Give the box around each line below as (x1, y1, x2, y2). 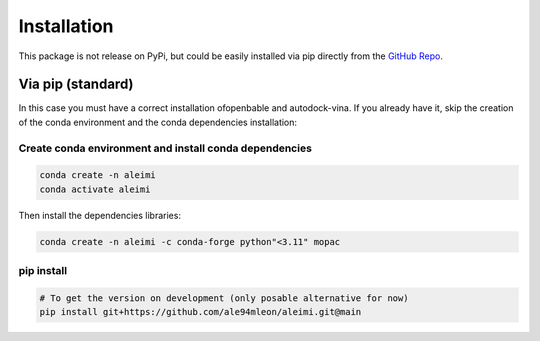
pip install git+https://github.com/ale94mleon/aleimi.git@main (39, 306, 362, 318)
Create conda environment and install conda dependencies (18, 141, 312, 155)
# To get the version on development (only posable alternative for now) (39, 292, 409, 304)
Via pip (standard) (18, 76, 134, 93)
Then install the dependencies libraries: (18, 209, 182, 221)
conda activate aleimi (39, 183, 151, 195)
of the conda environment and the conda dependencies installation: (18, 116, 298, 128)
